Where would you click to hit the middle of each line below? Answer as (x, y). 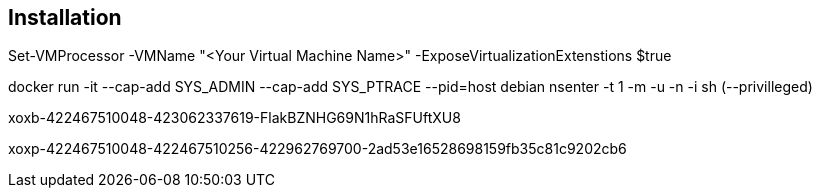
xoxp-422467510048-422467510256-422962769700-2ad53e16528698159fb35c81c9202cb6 (317, 149)
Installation (65, 17)
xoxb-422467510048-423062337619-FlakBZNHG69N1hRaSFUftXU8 (234, 118)
